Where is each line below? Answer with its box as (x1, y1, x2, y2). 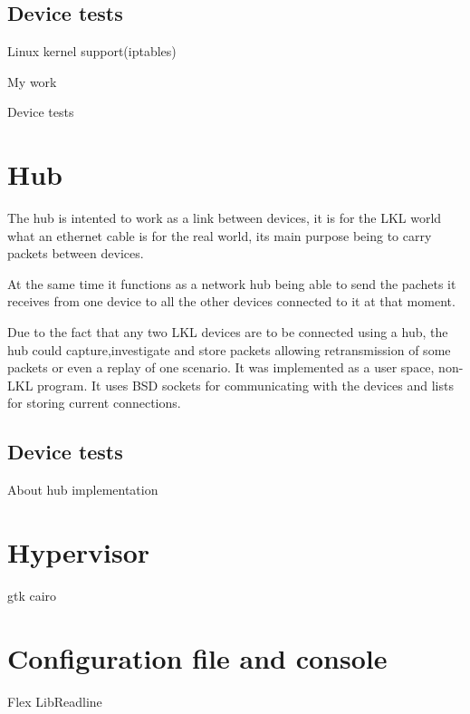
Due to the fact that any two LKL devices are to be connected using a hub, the (7, 323, 448, 342)
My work (7, 72, 57, 91)
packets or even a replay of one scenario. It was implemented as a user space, (7, 358, 435, 377)
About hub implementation (7, 480, 158, 499)
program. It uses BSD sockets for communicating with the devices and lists (37, 375, 454, 394)
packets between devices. (7, 244, 144, 263)
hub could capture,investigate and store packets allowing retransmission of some (7, 340, 451, 359)
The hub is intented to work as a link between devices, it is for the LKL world (7, 208, 442, 227)
